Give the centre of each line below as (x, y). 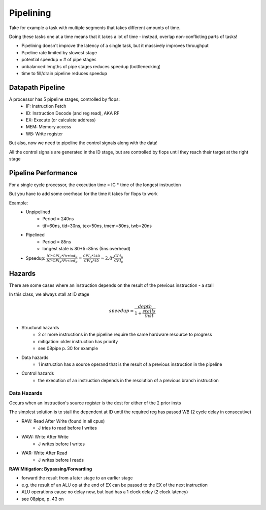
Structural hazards (40, 328)
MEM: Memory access (49, 127)
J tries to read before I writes (67, 428)
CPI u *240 (91, 256)
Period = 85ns (57, 241)
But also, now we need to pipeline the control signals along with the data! (83, 143)
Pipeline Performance (43, 173)
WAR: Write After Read (44, 453)
